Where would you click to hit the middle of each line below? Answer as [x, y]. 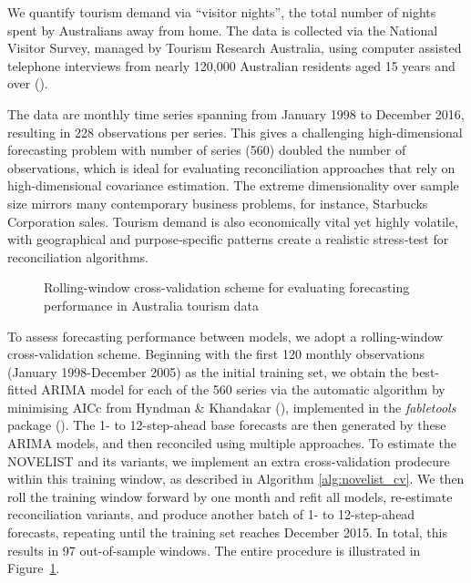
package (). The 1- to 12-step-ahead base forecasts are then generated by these [227, 425]
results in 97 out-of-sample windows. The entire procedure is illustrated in [214, 550]
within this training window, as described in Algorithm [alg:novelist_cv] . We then [236, 479]
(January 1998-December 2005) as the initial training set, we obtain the [208, 371]
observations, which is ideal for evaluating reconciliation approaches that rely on [231, 167]
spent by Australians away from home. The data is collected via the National [223, 30]
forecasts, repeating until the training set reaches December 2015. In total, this [227, 532]
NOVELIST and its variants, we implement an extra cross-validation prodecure [229, 460]
